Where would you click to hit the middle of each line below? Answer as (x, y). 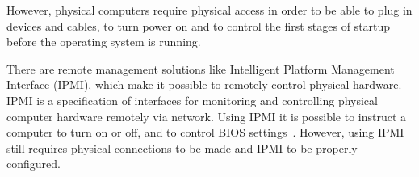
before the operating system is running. (104, 42)
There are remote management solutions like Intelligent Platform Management (201, 68)
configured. (34, 164)
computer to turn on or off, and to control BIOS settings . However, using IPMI (205, 132)
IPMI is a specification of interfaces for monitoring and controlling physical (192, 100)
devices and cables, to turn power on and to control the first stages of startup (199, 25)
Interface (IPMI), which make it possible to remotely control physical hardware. (204, 84)
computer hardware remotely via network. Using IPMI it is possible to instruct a (207, 116)
